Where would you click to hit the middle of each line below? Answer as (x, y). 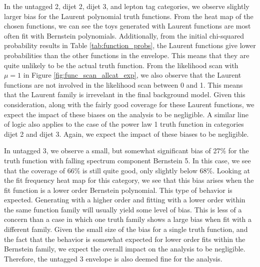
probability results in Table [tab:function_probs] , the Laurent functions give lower (130, 45)
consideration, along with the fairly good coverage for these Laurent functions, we (129, 104)
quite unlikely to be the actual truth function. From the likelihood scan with (121, 65)
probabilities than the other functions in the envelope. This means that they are (127, 55)
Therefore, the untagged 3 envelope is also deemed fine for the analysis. (113, 258)
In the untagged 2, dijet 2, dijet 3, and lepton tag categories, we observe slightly (127, 6)
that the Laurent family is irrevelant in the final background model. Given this (125, 94)
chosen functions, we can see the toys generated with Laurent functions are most (127, 26)
